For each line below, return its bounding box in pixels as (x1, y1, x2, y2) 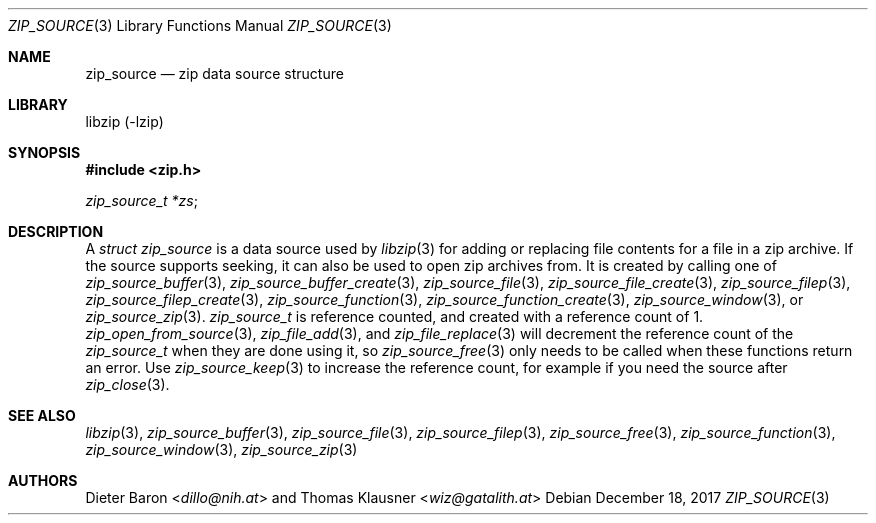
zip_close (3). (85, 376, 170, 393)
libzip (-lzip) (85, 113, 164, 130)
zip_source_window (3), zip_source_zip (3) (85, 441, 358, 458)
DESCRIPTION (8, 223, 104, 240)
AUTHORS (8, 472, 78, 489)
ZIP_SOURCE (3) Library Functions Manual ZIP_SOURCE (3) (8, 17, 392, 34)
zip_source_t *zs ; (85, 192, 198, 209)
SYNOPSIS (8, 144, 81, 161)
